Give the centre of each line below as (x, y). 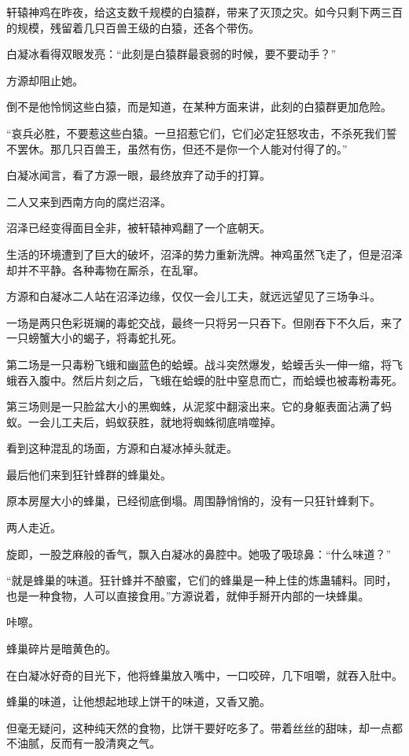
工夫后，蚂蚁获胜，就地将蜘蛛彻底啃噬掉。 (171, 421)
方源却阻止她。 (45, 80)
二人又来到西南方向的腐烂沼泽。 (89, 201)
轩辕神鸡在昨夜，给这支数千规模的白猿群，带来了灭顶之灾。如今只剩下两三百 (204, 12)
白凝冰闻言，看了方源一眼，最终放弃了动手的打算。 (138, 175)
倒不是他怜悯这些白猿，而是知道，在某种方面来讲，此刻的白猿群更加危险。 (199, 107)
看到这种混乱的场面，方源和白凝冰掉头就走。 (122, 448)
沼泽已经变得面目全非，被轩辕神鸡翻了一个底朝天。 (138, 228)
